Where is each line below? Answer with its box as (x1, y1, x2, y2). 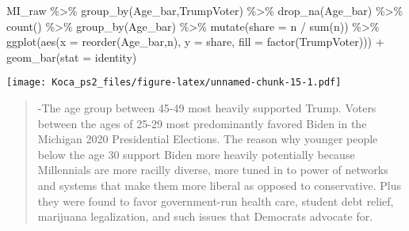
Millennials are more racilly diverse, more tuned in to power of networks (37, 161, 388, 178)
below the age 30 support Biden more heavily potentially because (37, 146, 355, 162)
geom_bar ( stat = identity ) (6, 48, 137, 65)
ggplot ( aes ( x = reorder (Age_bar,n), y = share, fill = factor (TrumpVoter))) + (6, 33, 384, 50)
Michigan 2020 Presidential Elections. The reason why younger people (37, 131, 378, 147)
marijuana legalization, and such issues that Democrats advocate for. (37, 208, 373, 225)
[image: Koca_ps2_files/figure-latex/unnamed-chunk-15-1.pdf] (6, 77, 342, 89)
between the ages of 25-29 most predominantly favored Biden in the (37, 115, 367, 131)
